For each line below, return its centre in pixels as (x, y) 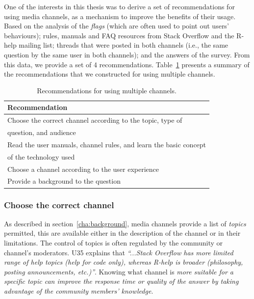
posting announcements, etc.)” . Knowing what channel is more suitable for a (119, 271)
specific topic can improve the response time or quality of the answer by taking (121, 281)
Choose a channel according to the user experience (83, 169)
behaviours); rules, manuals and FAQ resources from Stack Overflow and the (119, 35)
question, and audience (42, 132)
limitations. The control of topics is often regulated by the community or (114, 242)
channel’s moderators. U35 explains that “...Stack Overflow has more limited (119, 252)
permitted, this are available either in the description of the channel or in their (122, 233)
